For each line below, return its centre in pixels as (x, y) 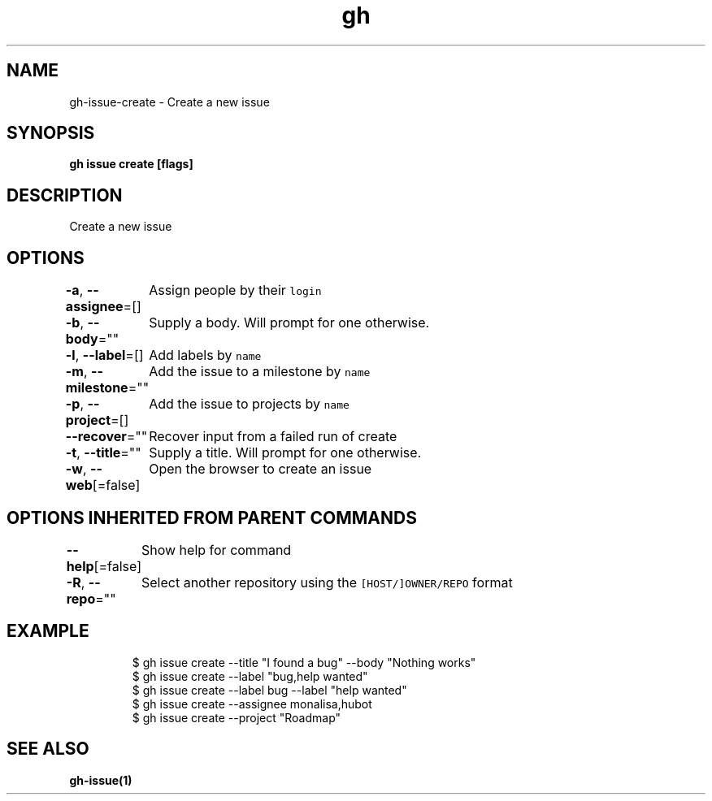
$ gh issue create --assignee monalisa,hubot (252, 704)
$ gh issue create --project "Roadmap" (237, 717)
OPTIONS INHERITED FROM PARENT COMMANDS (212, 517)
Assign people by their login (235, 290)
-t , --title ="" (103, 453)
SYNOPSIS (51, 133)
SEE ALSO (48, 749)
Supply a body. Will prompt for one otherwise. (289, 323)
